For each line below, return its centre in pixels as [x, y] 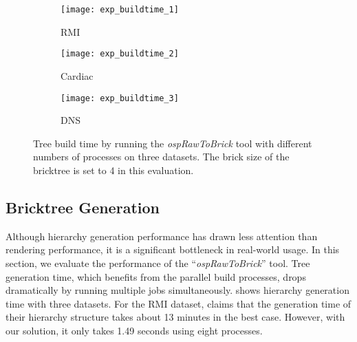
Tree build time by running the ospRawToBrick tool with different [173, 143]
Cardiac [77, 75]
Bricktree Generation [83, 207]
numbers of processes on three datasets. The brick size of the [161, 157]
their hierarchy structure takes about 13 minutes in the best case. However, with [175, 317]
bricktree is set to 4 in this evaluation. [113, 170]
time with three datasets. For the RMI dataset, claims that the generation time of [178, 303]
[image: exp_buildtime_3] [120, 98]
